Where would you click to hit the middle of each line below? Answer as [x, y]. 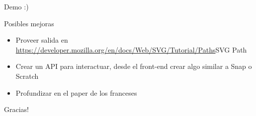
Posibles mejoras [29, 23]
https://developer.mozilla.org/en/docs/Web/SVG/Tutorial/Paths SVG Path [131, 49]
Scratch [27, 76]
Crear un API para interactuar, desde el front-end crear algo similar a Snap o [134, 66]
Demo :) [16, 6]
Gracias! [16, 109]
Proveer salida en [42, 40]
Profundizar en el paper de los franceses [76, 92]
